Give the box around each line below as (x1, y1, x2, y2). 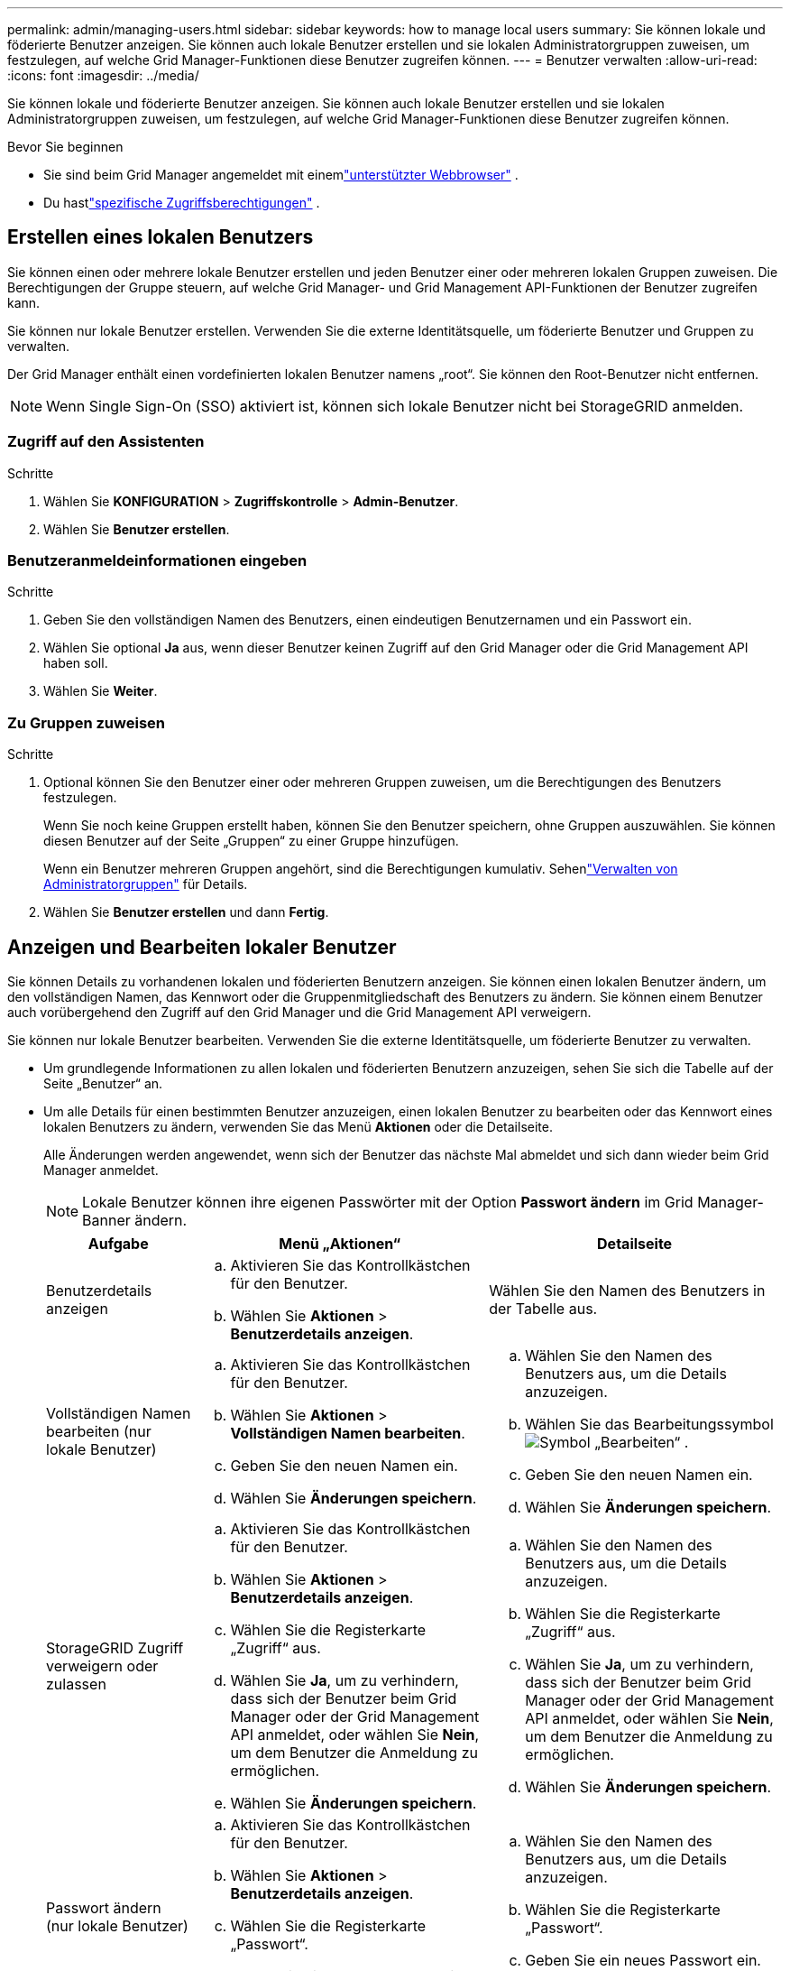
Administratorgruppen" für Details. (43, 876, 248, 893)
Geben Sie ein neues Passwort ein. (525, 1950, 761, 1969)
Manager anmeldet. (43, 1161, 159, 1178)
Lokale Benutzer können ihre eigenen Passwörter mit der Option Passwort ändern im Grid (82, 1192, 694, 1211)
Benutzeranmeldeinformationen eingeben (7, 551, 308, 569)
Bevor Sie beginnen (7, 139, 124, 154)
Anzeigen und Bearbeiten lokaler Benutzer (7, 935, 397, 958)
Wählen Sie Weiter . (43, 683, 158, 699)
